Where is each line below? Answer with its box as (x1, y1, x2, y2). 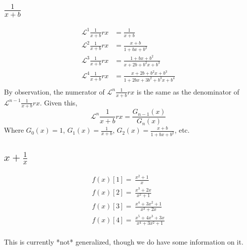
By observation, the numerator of (4, 86, 105, 97)
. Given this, (40, 97, 78, 107)
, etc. (174, 125, 190, 135)
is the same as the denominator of (136, 86, 240, 97)
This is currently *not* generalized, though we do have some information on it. (4, 237, 244, 247)
